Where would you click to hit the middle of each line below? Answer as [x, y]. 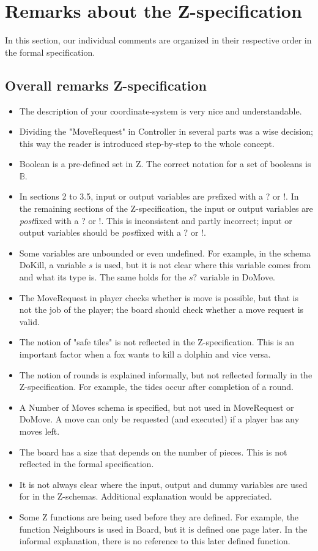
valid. [29, 321]
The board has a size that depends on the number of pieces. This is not [153, 452]
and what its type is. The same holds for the [103, 277]
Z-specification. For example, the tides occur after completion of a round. [156, 387]
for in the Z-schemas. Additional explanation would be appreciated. [146, 496]
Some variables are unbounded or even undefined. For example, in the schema [165, 253]
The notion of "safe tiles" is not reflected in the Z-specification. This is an [157, 342]
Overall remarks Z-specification [106, 85]
